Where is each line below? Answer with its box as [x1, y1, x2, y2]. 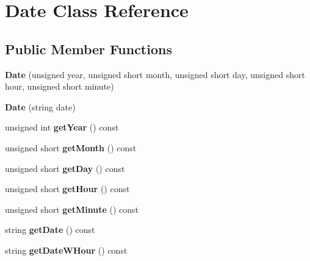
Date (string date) [5, 100, 76, 113]
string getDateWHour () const [5, 243, 128, 256]
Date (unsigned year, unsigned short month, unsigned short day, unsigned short [5, 68, 305, 80]
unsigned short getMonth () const [5, 141, 137, 154]
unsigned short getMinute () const [5, 202, 139, 215]
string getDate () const [5, 223, 95, 236]
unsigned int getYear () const [5, 121, 119, 134]
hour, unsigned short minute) [5, 80, 114, 93]
